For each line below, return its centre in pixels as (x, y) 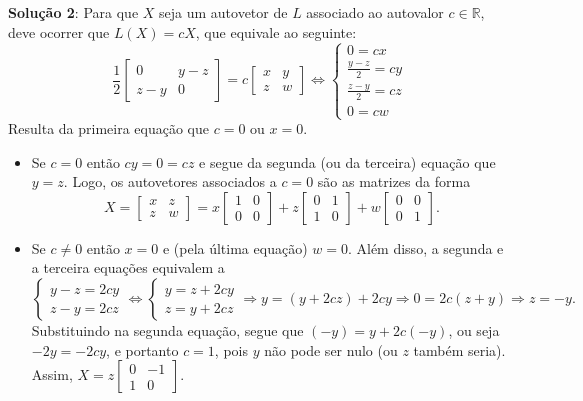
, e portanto (142, 349)
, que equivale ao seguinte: (276, 31)
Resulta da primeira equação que (109, 128)
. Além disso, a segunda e (425, 247)
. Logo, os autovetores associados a (170, 181)
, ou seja (474, 330)
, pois (231, 349)
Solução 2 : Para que (73, 12)
